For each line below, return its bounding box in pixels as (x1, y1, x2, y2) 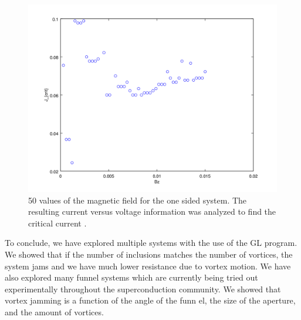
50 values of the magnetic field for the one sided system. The (28, 194, 247, 206)
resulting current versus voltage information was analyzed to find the (28, 205, 276, 218)
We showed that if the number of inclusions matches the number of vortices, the (5, 248, 293, 260)
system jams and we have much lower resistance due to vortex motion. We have (5, 259, 291, 272)
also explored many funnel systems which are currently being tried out (5, 271, 258, 284)
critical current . (28, 216, 87, 229)
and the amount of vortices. (5, 305, 104, 318)
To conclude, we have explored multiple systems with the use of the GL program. (5, 236, 297, 249)
